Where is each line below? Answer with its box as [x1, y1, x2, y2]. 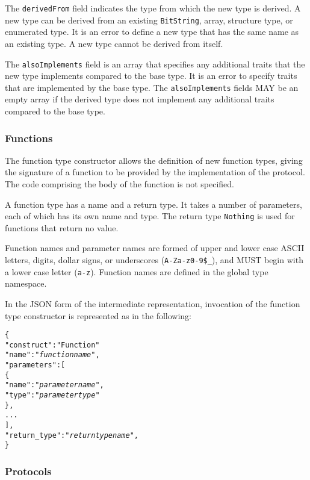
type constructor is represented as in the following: [5, 309, 192, 322]
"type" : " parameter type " [5, 391, 100, 400]
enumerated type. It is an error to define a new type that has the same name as [5, 25, 299, 38]
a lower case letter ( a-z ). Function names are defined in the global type [5, 265, 268, 278]
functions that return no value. [5, 221, 119, 234]
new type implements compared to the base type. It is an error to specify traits [5, 69, 297, 82]
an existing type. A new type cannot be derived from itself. [5, 37, 223, 49]
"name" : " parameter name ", [5, 381, 104, 390]
